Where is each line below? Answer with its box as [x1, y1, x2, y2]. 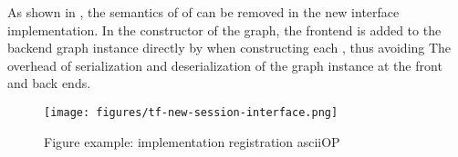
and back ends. [7, 74, 91, 93]
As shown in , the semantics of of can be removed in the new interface [7, 3, 400, 21]
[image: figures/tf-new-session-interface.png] [44, 105, 338, 119]
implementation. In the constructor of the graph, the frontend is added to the [7, 20, 442, 39]
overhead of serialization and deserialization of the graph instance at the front [7, 55, 442, 74]
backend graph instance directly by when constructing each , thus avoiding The [7, 38, 452, 57]
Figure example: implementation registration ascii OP [44, 132, 340, 151]
